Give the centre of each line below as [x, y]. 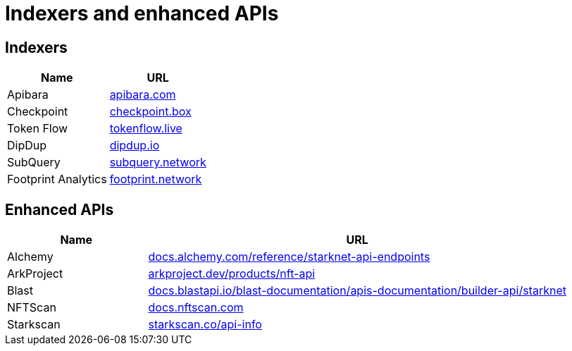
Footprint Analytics [57, 179]
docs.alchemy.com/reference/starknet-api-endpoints [289, 257]
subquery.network [158, 162]
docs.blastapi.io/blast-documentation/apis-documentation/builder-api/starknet [357, 291]
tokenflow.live [146, 129]
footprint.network [156, 179]
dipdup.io [135, 146]
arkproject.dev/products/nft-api [232, 274]
